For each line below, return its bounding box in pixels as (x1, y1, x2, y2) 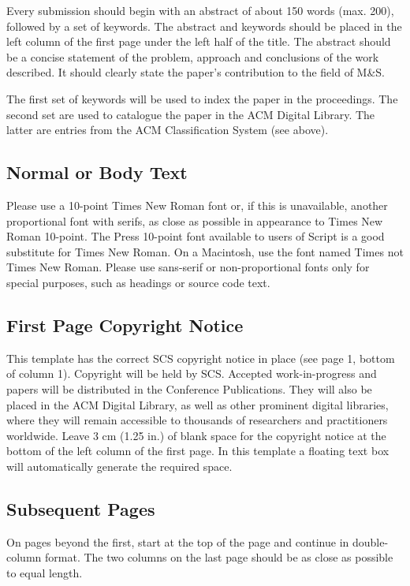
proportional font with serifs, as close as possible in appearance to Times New (6, 212, 383, 229)
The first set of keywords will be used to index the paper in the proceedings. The (6, 90, 398, 106)
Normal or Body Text (6, 160, 188, 185)
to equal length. (6, 564, 83, 580)
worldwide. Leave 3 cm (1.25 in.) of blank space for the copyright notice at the (6, 427, 386, 443)
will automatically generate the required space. (6, 457, 233, 474)
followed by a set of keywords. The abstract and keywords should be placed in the (6, 17, 402, 34)
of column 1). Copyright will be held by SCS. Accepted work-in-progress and (6, 365, 377, 382)
